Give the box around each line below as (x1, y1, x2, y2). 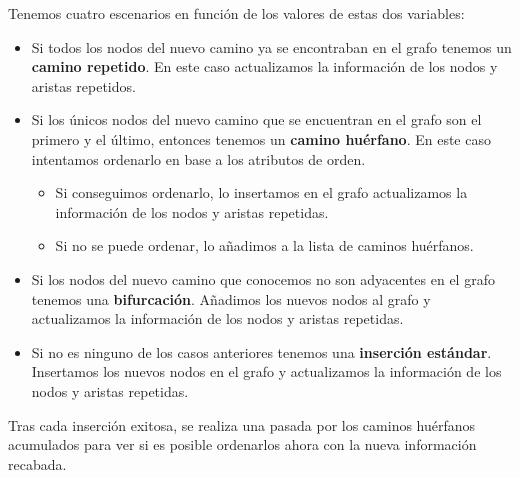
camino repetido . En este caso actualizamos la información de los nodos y (31, 56, 498, 77)
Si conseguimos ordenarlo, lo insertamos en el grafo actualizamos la (55, 182, 468, 203)
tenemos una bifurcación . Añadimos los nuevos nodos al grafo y (31, 288, 431, 309)
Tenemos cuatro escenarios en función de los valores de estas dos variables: (8, 3, 465, 23)
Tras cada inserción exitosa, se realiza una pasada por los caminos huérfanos (8, 414, 476, 435)
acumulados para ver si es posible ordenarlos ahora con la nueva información (8, 434, 477, 455)
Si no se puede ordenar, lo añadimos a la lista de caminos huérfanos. (55, 235, 474, 256)
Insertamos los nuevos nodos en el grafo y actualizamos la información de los (31, 361, 502, 382)
